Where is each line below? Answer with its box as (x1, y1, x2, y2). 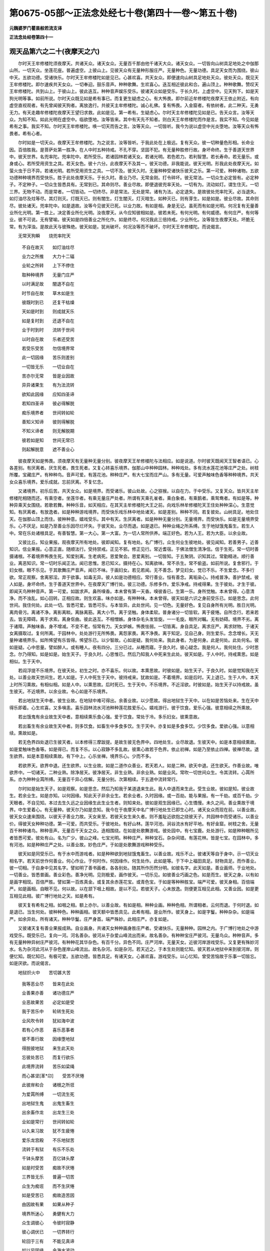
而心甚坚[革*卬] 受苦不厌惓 (21, 1072, 84, 1078)
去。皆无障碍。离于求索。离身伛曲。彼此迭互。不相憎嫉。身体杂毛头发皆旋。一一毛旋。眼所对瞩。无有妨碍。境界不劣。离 (9, 616, 259, 622)
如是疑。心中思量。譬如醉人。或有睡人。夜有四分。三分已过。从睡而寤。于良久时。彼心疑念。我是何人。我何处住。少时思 (9, 644, 259, 650)
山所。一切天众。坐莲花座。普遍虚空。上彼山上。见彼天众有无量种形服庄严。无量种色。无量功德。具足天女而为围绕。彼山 (9, 68, 259, 74)
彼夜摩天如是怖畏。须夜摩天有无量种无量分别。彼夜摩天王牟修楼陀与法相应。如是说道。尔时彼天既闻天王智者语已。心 (17, 458, 259, 464)
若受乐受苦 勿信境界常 (21, 345, 74, 351)
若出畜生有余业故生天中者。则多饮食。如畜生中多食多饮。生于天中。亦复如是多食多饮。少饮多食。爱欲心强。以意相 (17, 723, 254, 729)
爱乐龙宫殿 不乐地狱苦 (21, 1137, 74, 1143)
